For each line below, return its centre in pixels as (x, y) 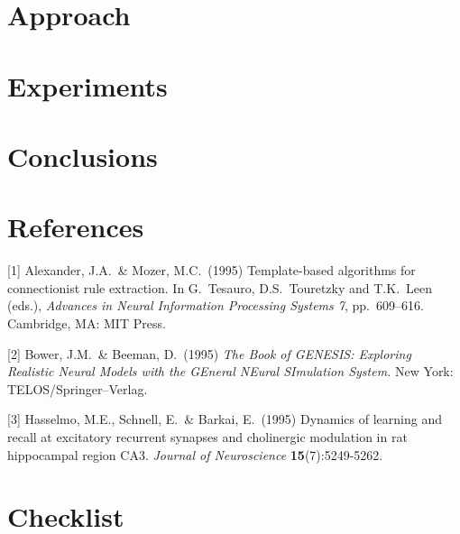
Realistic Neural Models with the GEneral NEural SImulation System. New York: (230, 371)
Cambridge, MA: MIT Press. (87, 323)
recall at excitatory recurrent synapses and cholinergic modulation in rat (207, 437)
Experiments (87, 85)
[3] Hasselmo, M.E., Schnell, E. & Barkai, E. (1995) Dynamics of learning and (225, 419)
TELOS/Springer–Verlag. (78, 388)
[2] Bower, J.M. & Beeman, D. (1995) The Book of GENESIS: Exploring (209, 353)
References (76, 227)
